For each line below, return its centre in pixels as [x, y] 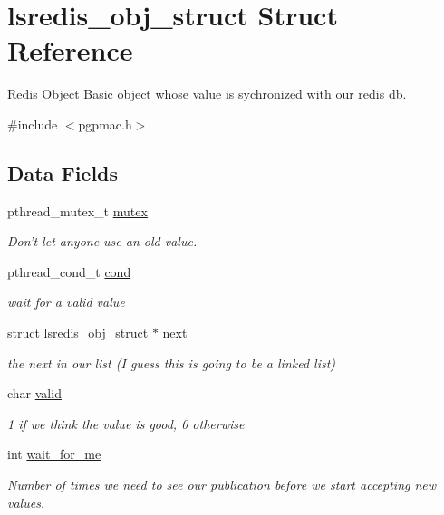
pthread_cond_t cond [69, 271]
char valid [34, 393]
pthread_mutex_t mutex [77, 210]
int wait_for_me [54, 454]
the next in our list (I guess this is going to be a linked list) [172, 362]
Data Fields [63, 172]
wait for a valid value [66, 302]
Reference [70, 50]
